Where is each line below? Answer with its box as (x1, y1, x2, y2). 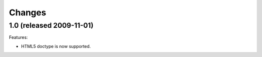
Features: (9, 34, 28, 40)
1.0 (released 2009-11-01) (9, 21, 94, 30)
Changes (9, 7, 46, 18)
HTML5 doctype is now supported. (21, 43, 91, 49)
